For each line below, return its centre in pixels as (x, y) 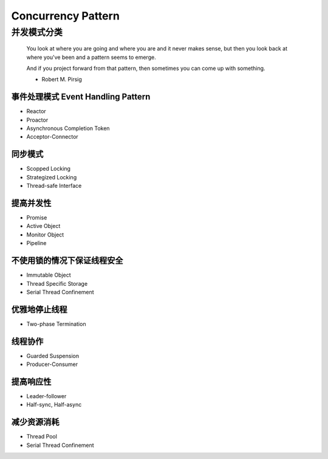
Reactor (36, 111)
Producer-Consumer (52, 364)
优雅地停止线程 (39, 309)
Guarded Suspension (53, 356)
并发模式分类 (37, 32)
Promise (37, 218)
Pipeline (36, 243)
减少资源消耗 (35, 422)
